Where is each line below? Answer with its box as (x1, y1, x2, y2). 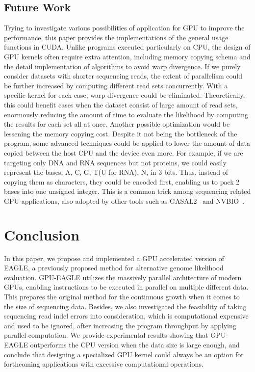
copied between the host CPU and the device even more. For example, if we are (4, 147, 243, 158)
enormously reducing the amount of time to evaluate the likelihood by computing (4, 109, 248, 119)
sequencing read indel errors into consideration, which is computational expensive (4, 311, 249, 321)
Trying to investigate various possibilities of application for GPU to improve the (4, 23, 245, 33)
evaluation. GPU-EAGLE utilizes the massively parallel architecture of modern (4, 272, 242, 282)
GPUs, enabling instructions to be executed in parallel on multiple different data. (4, 282, 249, 292)
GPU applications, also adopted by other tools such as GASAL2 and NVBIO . (4, 195, 245, 206)
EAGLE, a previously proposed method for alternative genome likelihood (4, 263, 224, 273)
